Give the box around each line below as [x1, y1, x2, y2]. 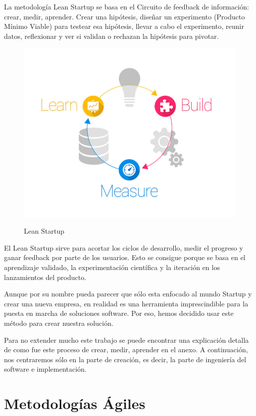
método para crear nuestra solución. [4, 317, 114, 328]
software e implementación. [4, 364, 87, 374]
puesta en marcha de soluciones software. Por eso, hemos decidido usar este [4, 308, 234, 318]
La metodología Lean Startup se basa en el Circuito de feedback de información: [4, 1, 249, 11]
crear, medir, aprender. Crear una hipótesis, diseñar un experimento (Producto [4, 11, 245, 21]
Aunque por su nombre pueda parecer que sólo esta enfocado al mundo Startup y [4, 288, 252, 299]
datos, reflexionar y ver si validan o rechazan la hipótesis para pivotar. [4, 30, 219, 41]
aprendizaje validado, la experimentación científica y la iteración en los [4, 262, 220, 272]
